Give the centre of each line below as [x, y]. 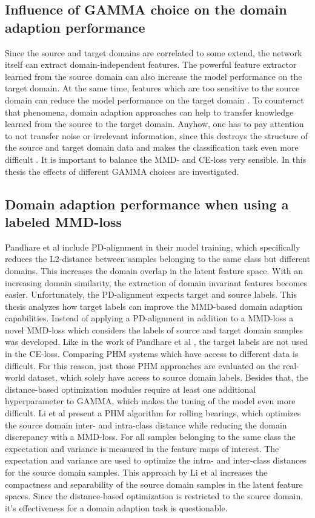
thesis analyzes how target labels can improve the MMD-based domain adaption [154, 306]
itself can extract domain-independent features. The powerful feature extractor [151, 64]
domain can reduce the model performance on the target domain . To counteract [154, 100]
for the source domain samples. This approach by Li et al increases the [136, 472]
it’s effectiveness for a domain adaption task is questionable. [116, 507]
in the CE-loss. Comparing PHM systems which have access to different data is [152, 354]
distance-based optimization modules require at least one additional [131, 389]
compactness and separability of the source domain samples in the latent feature [154, 484]
